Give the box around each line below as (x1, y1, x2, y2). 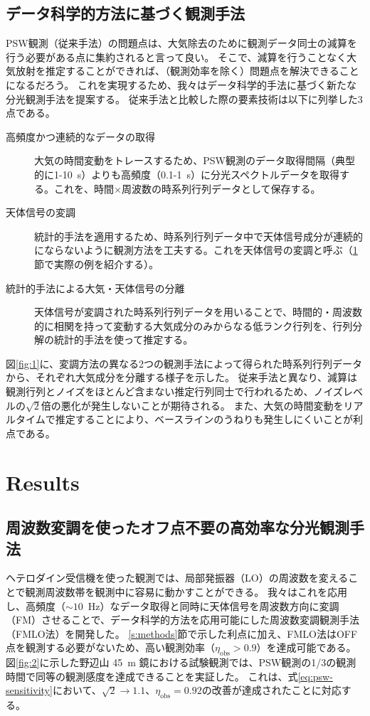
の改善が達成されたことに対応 (201, 683, 342, 698)
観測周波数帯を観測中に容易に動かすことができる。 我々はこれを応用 (25, 584, 347, 599)
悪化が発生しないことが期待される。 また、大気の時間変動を (60, 397, 344, 412)
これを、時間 (53, 181, 114, 196)
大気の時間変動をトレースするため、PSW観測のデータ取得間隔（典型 (34, 153, 356, 168)
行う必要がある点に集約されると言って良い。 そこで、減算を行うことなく (6, 49, 347, 64)
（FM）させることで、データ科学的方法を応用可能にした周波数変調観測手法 (6, 612, 359, 627)
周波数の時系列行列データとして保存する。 (121, 181, 321, 196)
